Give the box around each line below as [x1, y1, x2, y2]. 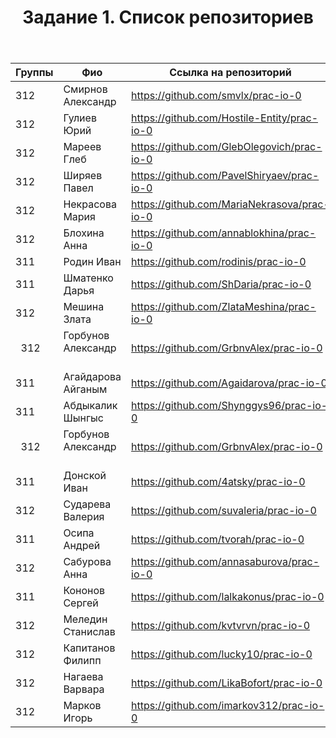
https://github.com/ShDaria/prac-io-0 [131, 277, 312, 291]
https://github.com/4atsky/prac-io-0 [131, 475, 306, 489]
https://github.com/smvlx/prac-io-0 [131, 89, 302, 103]
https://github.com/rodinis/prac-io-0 [131, 255, 307, 269]
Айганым [63, 382, 108, 396]
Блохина [63, 226, 105, 240]
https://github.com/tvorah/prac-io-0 [131, 532, 305, 546]
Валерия [63, 510, 105, 524]
